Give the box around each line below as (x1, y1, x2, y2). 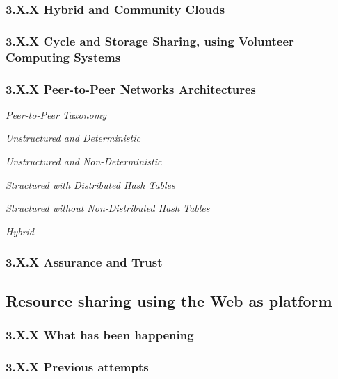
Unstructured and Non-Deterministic (6, 154, 162, 169)
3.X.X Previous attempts (6, 357, 149, 375)
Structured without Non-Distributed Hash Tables (6, 201, 210, 215)
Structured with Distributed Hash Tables (6, 177, 175, 192)
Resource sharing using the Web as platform (6, 289, 332, 311)
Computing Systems (6, 48, 121, 65)
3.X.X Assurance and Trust (6, 253, 163, 271)
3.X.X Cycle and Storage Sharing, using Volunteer (6, 32, 294, 49)
